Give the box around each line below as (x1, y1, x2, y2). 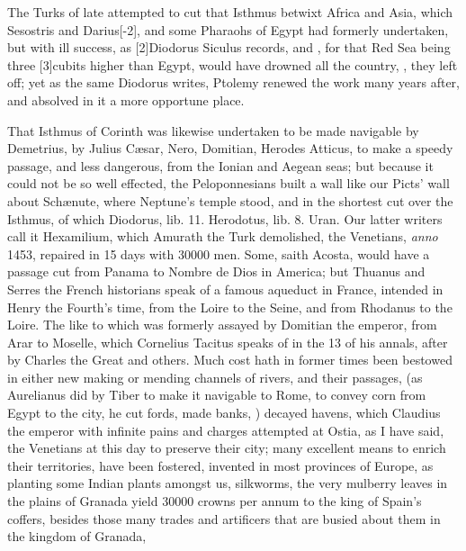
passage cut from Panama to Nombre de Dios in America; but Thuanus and (7, 262, 426, 281)
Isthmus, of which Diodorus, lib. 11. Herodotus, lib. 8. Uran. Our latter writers (7, 209, 443, 228)
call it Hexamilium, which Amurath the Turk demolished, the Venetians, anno (7, 227, 438, 246)
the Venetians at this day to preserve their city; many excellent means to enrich (7, 438, 446, 457)
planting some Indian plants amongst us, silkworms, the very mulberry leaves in (7, 474, 448, 492)
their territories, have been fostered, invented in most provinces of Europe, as (7, 456, 434, 474)
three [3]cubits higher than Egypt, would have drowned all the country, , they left (7, 55, 458, 74)
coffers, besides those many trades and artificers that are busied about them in (7, 509, 441, 528)
